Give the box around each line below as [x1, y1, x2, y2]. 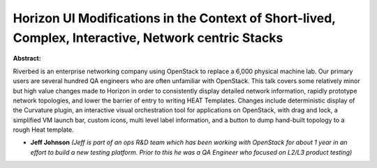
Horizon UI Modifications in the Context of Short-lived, [13, 10, 336, 26]
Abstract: [13, 54, 41, 63]
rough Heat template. [13, 125, 74, 134]
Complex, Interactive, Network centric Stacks [13, 30, 283, 45]
